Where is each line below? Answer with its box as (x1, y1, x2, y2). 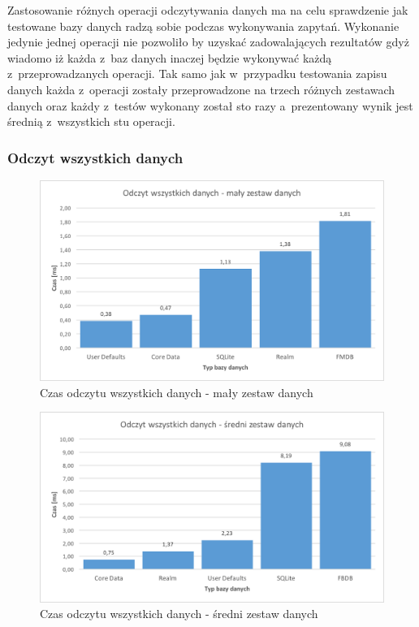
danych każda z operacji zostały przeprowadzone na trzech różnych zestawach (7, 80, 395, 97)
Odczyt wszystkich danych (7, 147, 184, 167)
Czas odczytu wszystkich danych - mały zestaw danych (40, 383, 313, 400)
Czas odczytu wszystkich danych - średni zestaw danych (40, 605, 318, 622)
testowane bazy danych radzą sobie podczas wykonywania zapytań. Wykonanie (7, 17, 400, 34)
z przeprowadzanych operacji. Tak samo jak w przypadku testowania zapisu (7, 65, 387, 82)
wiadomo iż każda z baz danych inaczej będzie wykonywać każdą (7, 49, 332, 66)
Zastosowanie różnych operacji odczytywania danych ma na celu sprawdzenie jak (7, 2, 408, 18)
